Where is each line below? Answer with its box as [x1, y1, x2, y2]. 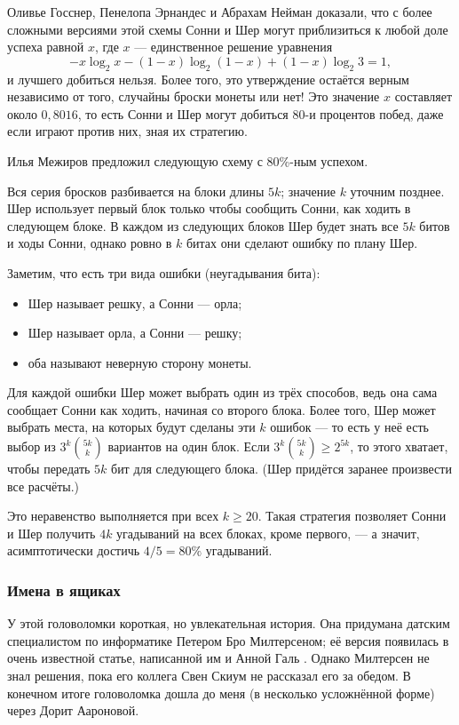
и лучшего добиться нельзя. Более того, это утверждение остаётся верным [7, 69, 409, 88]
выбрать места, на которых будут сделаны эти [7, 418, 256, 436]
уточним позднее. [350, 181, 445, 200]
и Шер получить [7, 523, 96, 542]
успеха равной [7, 37, 84, 56]
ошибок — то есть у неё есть [270, 418, 429, 436]
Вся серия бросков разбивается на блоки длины [7, 181, 265, 200]
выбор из [7, 437, 56, 456]
